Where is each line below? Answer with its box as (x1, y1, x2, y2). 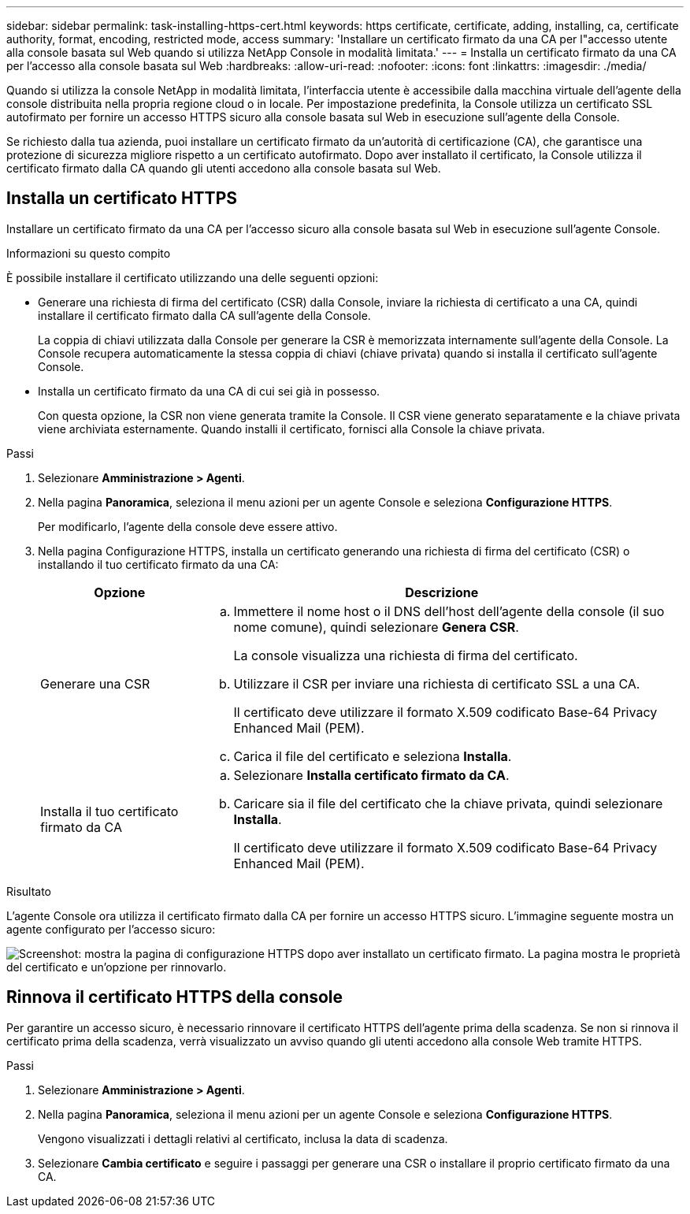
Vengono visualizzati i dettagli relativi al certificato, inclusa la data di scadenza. (38, 1131, 448, 1145)
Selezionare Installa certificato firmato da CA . (233, 767, 510, 783)
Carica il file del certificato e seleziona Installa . (233, 748, 512, 764)
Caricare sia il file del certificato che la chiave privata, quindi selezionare (233, 795, 663, 811)
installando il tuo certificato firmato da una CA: (38, 557, 279, 571)
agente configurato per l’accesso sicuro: (6, 922, 216, 936)
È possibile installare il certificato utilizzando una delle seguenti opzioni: (6, 270, 379, 284)
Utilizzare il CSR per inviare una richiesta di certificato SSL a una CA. (233, 675, 640, 692)
